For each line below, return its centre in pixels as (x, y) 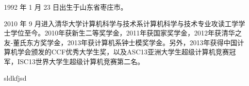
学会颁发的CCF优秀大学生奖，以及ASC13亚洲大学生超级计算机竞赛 (123, 52)
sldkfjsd (15, 77)
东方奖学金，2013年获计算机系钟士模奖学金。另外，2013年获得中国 (132, 42)
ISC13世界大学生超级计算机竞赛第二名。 (81, 61)
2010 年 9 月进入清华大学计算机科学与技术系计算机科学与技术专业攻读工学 (121, 23)
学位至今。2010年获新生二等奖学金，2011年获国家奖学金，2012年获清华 (123, 33)
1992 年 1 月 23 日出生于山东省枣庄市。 (66, 7)
